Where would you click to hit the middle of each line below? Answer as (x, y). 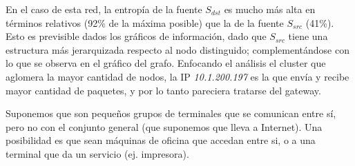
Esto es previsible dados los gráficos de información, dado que (136, 36)
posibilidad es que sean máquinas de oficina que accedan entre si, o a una (161, 140)
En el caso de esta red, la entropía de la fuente (104, 9)
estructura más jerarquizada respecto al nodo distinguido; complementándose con (177, 49)
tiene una (308, 36)
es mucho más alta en (270, 9)
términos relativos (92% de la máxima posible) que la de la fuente (145, 22)
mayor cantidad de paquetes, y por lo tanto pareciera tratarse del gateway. (163, 90)
